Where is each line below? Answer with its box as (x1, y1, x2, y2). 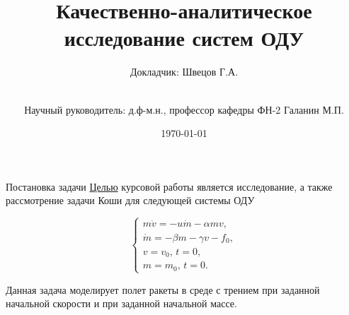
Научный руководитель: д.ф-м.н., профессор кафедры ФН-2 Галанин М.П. (24, 102, 344, 117)
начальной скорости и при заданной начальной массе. (6, 296, 237, 311)
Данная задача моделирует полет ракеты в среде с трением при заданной (6, 282, 320, 297)
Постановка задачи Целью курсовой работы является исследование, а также (6, 179, 333, 194)
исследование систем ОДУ (64, 23, 304, 52)
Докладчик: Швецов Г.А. (130, 64, 239, 79)
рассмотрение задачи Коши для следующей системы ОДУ (6, 193, 255, 208)
